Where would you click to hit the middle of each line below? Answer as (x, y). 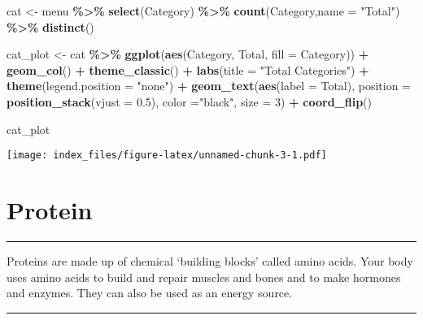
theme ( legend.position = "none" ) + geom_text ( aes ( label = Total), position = (209, 86)
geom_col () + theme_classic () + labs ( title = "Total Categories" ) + (188, 69)
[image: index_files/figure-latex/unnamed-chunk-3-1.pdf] (167, 156)
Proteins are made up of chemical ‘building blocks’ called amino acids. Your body (210, 260)
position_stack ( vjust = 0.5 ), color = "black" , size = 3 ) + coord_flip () (190, 101)
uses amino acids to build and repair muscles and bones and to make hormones (204, 277)
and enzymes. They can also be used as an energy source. (150, 293)
